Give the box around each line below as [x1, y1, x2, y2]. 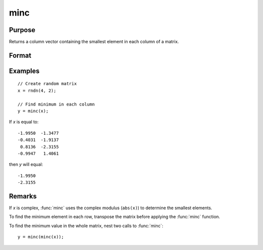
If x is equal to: [9, 119, 39, 125]
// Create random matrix [18, 81, 77, 87]
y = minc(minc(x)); [18, 234, 64, 240]
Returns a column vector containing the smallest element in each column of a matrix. [9, 39, 179, 45]
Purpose [9, 26, 36, 34]
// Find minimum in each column [18, 101, 95, 107]
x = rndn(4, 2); [18, 88, 56, 93]
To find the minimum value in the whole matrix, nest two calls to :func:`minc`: [9, 223, 163, 229]
